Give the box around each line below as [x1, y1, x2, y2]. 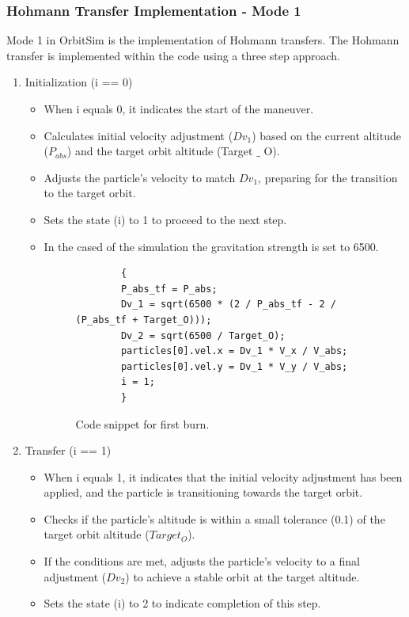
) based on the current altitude [252, 127, 401, 143]
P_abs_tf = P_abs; [120, 283, 218, 295]
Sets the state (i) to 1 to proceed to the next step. [44, 211, 287, 227]
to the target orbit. [44, 185, 136, 201]
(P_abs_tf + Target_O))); [75, 314, 212, 326]
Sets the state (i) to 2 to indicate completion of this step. [44, 595, 321, 611]
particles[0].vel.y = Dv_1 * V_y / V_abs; [120, 360, 348, 372]
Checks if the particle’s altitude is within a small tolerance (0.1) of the [44, 510, 385, 527]
